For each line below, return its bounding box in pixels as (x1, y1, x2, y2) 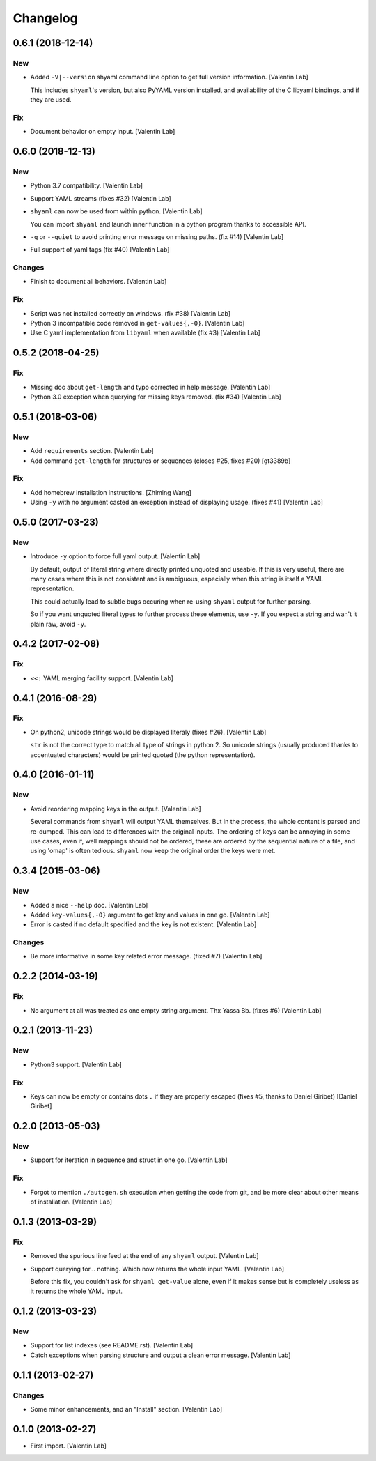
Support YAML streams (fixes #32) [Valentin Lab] (30, 194, 172, 202)
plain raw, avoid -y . (30, 620, 86, 628)
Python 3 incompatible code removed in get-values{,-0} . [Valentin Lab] (30, 319, 245, 328)
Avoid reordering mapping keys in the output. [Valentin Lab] (30, 804, 201, 813)
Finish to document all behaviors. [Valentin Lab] (30, 277, 167, 286)
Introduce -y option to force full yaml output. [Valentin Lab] (30, 552, 201, 560)
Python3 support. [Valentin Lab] (30, 1060, 122, 1069)
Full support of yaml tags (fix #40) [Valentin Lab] (30, 245, 170, 254)
